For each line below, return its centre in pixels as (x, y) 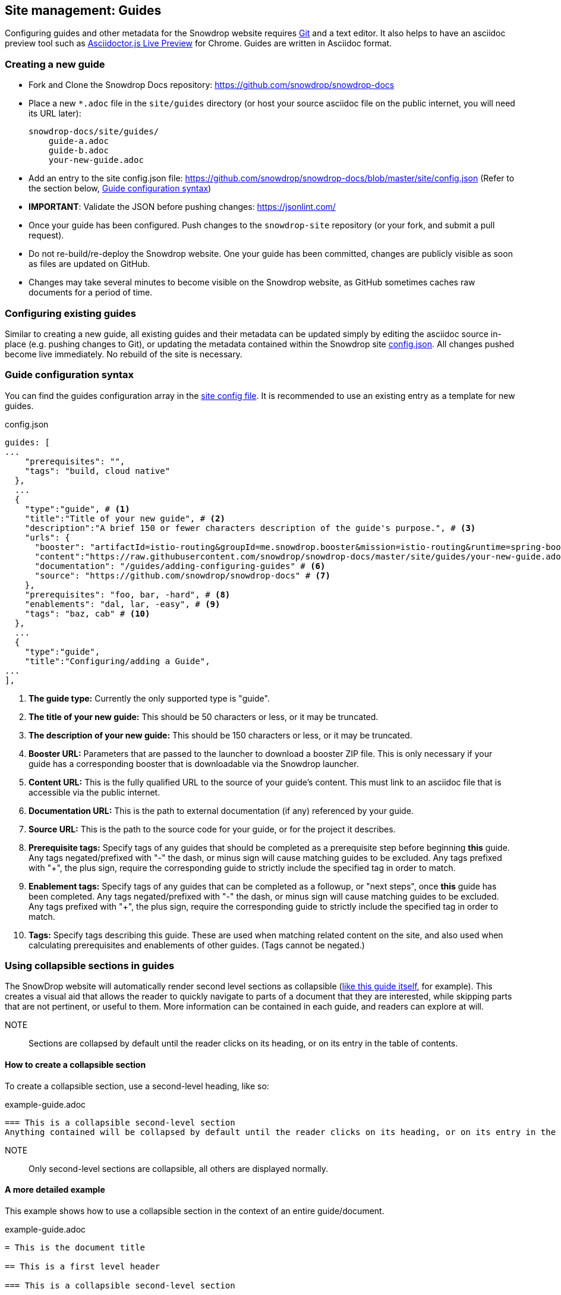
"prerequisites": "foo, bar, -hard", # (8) (127, 594)
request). (46, 235)
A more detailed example (55, 1190)
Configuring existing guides (70, 313)
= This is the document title (75, 1247)
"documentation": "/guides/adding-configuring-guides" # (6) (180, 566)
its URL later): (55, 114)
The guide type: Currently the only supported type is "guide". (149, 698)
